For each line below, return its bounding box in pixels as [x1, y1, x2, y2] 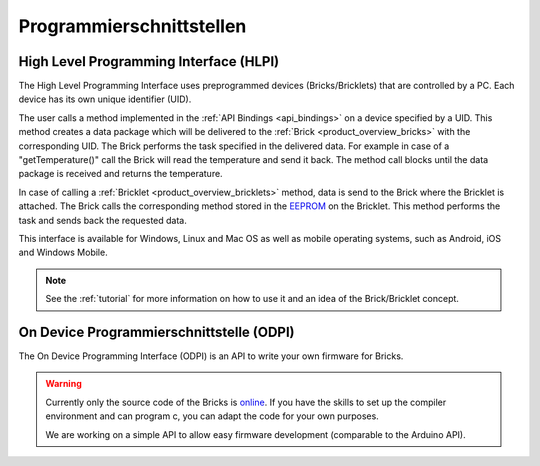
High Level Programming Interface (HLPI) [18, 53, 280, 70]
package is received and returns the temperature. [18, 168, 224, 180]
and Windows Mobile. [18, 246, 109, 259]
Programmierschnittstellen [18, 15, 247, 37]
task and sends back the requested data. [18, 214, 187, 226]
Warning [45, 378, 82, 390]
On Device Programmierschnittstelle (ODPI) [18, 323, 295, 340]
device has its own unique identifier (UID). [18, 93, 192, 105]
